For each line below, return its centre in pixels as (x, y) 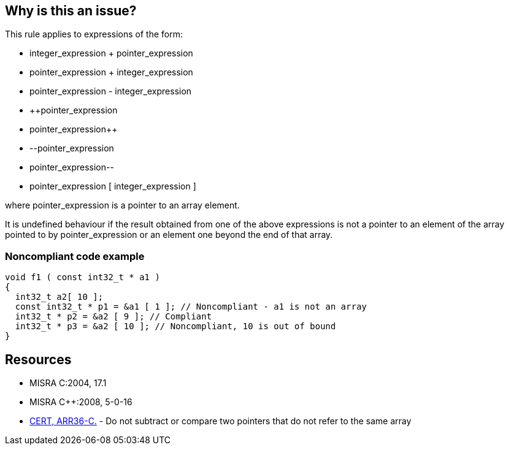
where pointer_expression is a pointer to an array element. (122, 205)
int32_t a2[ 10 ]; (59, 297)
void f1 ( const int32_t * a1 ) (82, 277)
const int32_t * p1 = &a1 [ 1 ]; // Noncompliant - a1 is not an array (191, 307)
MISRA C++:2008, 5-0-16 (81, 402)
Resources (38, 359)
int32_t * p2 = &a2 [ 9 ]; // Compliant (113, 317)
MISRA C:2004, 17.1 (68, 383)
